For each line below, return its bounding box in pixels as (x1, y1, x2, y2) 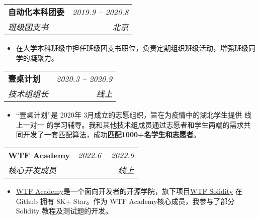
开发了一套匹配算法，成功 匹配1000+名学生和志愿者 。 (23, 129, 201, 140)
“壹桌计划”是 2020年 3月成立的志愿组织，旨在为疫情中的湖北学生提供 (16, 110, 242, 120)
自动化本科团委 (8, 6, 65, 18)
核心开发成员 (8, 164, 57, 176)
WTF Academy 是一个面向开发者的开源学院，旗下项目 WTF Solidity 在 (16, 185, 242, 196)
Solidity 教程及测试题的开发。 (16, 205, 113, 216)
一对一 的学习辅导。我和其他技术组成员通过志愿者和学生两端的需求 (23, 119, 244, 130)
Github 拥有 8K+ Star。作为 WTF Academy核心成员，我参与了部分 (16, 195, 235, 206)
